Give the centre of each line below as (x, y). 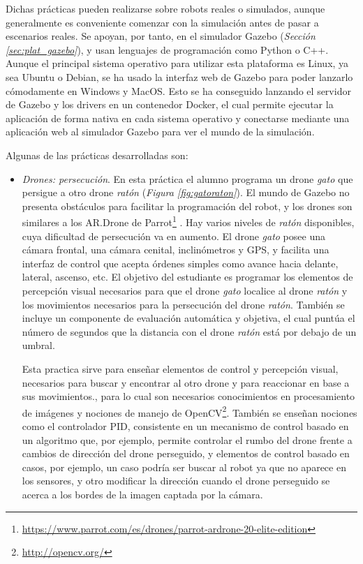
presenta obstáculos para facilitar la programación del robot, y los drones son (187, 206)
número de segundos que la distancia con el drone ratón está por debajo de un (189, 331)
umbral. (38, 345)
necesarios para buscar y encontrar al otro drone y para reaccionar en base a (186, 382)
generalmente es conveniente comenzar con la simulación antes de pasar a (162, 22)
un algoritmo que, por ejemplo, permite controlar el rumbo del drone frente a (187, 439)
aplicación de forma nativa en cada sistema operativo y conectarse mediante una (178, 118)
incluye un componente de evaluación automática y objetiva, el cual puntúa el (188, 318)
